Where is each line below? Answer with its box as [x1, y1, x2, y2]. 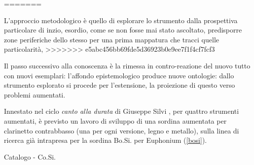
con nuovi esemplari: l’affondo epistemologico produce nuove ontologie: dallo [4, 70, 234, 80]
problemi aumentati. [4, 89, 66, 99]
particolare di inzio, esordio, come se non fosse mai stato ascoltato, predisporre [4, 25, 242, 35]
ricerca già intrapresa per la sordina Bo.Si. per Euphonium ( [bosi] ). [4, 135, 207, 145]
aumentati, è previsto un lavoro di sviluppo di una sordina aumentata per [4, 115, 227, 126]
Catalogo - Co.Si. [4, 151, 56, 162]
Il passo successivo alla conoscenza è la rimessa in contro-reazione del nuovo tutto [4, 60, 251, 70]
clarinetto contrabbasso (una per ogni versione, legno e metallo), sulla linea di [4, 125, 239, 135]
